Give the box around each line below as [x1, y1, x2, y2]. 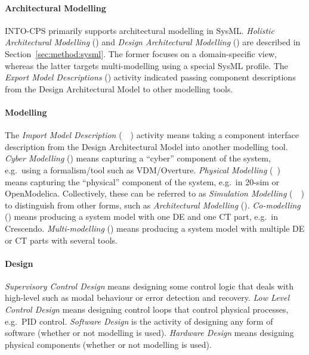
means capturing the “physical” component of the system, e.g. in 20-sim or [5, 175, 280, 188]
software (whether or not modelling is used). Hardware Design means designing [5, 326, 294, 339]
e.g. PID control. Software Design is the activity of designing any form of [5, 314, 273, 327]
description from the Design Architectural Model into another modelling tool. [5, 140, 288, 152]
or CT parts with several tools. [5, 233, 118, 246]
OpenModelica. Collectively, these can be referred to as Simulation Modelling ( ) [5, 187, 304, 200]
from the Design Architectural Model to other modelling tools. [5, 82, 233, 95]
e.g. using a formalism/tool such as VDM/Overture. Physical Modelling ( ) [5, 163, 280, 176]
